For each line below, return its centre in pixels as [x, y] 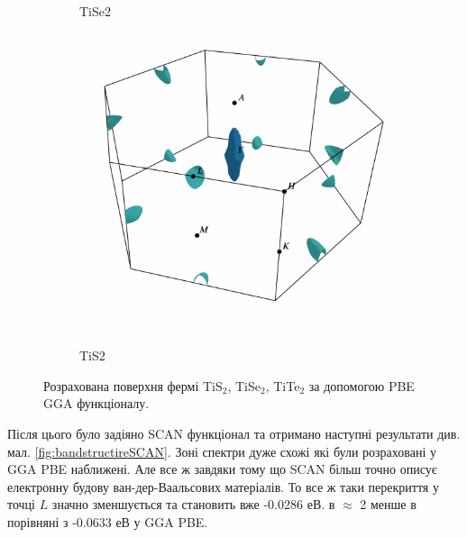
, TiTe [283, 385]
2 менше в [388, 504]
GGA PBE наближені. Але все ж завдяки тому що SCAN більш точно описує [222, 469]
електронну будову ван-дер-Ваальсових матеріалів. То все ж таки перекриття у [223, 486]
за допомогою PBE [362, 385]
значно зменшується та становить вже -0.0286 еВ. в [193, 504]
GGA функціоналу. [96, 403]
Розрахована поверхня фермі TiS [133, 385]
